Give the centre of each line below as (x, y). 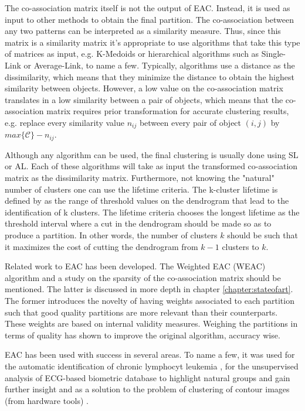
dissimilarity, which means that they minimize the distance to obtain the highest (150, 76)
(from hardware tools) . (47, 400)
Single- (273, 54)
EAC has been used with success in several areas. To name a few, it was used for (150, 355)
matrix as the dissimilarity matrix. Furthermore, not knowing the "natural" (140, 178)
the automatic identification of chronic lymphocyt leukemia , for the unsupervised (152, 366)
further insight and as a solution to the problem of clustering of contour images (147, 389)
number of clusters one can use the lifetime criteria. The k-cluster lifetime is (141, 189)
